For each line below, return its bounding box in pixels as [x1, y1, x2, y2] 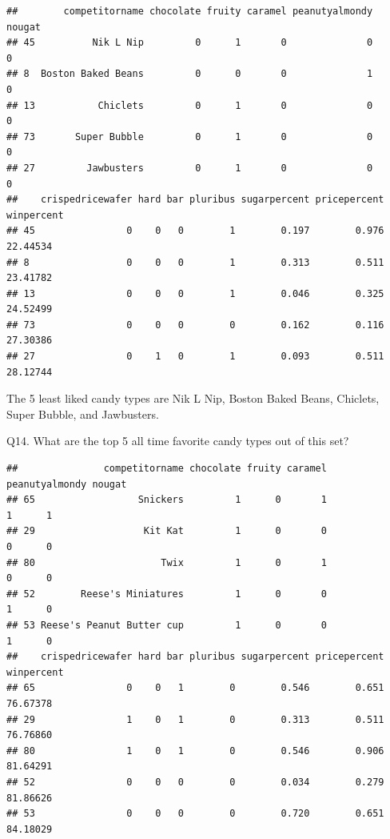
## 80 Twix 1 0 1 [6, 556, 327, 568]
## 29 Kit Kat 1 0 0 [6, 525, 327, 537]
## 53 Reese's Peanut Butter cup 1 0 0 [6, 619, 327, 631]
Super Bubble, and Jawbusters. [6, 405, 159, 422]
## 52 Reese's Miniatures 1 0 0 [6, 588, 327, 600]
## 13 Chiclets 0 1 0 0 [6, 99, 373, 111]
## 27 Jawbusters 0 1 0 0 [6, 162, 373, 174]
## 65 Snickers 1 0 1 [6, 494, 327, 506]
